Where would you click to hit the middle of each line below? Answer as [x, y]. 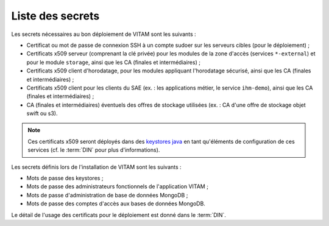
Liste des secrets [55, 16]
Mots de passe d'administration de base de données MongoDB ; [107, 195]
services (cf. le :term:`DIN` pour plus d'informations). [94, 150]
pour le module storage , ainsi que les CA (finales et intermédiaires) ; [114, 62]
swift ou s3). [42, 113]
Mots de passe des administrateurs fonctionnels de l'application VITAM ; [117, 186]
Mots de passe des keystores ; [65, 178]
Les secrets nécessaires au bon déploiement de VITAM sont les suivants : [104, 34]
